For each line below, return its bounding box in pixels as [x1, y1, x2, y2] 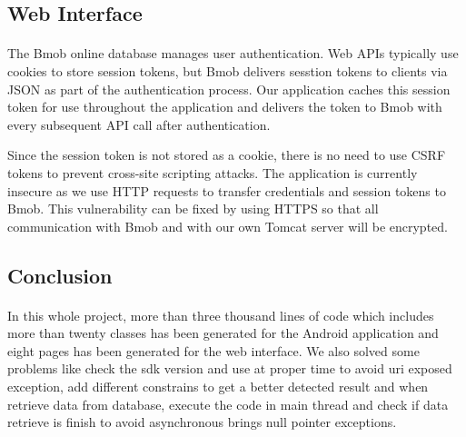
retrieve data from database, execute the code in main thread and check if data [7, 394, 449, 413]
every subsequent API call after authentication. [7, 114, 271, 134]
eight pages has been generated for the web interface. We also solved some [7, 341, 420, 360]
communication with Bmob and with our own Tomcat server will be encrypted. [7, 216, 448, 235]
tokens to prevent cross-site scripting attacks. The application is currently [7, 163, 418, 182]
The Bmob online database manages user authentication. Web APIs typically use [7, 44, 459, 63]
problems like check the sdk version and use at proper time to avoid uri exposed [7, 359, 452, 378]
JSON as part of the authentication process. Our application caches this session [7, 79, 451, 98]
